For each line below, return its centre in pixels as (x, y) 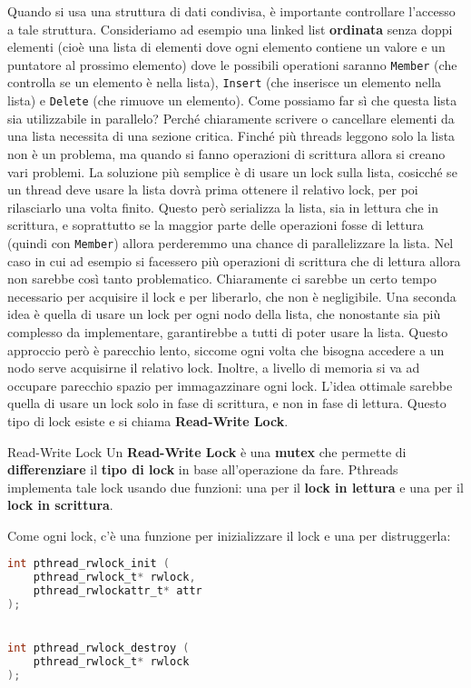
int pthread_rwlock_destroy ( (98, 648)
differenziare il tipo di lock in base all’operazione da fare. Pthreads (203, 469)
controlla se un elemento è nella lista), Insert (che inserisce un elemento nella (225, 82)
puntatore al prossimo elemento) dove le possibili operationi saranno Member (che (232, 64)
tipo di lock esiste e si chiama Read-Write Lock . (148, 420)
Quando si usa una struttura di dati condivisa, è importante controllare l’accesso (231, 11)
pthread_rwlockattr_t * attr (118, 591)
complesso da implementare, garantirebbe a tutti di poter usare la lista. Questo (228, 331)
